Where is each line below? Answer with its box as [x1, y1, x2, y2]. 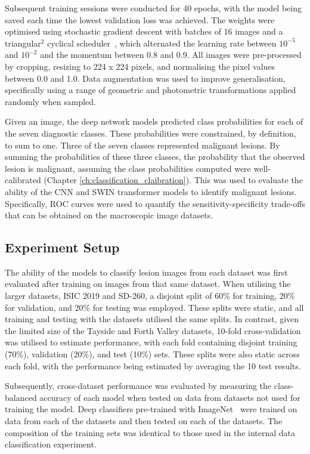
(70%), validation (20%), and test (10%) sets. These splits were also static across [5, 348, 300, 360]
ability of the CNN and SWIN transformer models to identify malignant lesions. [5, 185, 297, 197]
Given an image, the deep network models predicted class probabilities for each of [5, 115, 303, 128]
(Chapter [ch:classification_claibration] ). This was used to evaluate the [44, 174, 303, 186]
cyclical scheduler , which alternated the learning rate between [47, 36, 277, 49]
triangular [5, 36, 41, 49]
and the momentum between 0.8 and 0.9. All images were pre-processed [40, 48, 302, 61]
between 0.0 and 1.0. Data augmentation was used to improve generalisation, [5, 72, 286, 84]
